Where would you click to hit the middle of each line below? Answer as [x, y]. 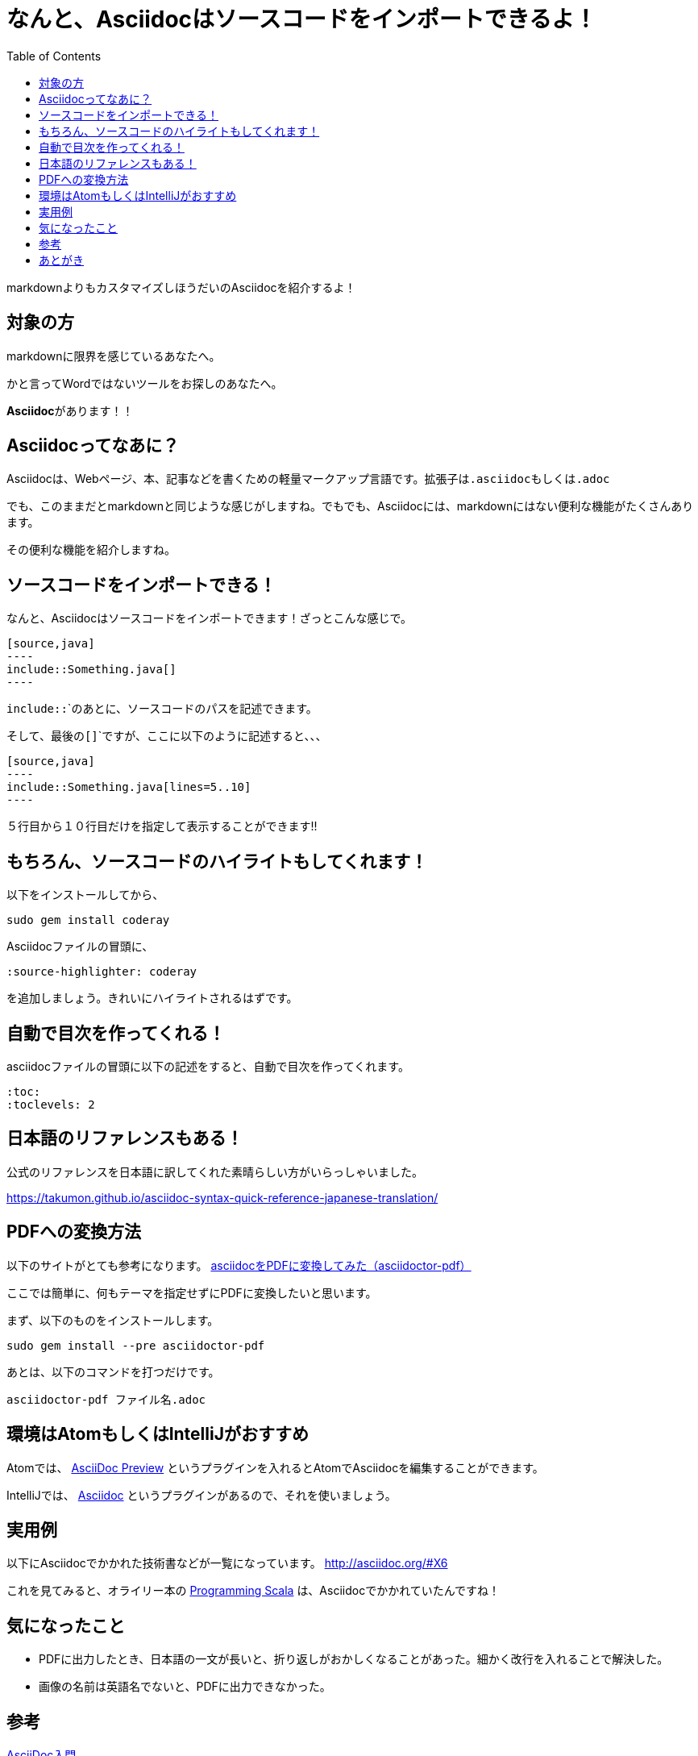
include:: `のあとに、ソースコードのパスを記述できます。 [162, 709]
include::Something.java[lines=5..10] [129, 787]
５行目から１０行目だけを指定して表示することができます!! [162, 826]
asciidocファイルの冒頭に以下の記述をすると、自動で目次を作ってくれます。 [208, 1066]
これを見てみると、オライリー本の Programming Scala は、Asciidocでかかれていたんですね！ [253, 1591]
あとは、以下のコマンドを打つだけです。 [113, 1371]
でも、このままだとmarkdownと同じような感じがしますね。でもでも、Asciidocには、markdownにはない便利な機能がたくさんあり [350, 506]
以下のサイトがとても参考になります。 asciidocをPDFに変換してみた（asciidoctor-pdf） [239, 1265]
